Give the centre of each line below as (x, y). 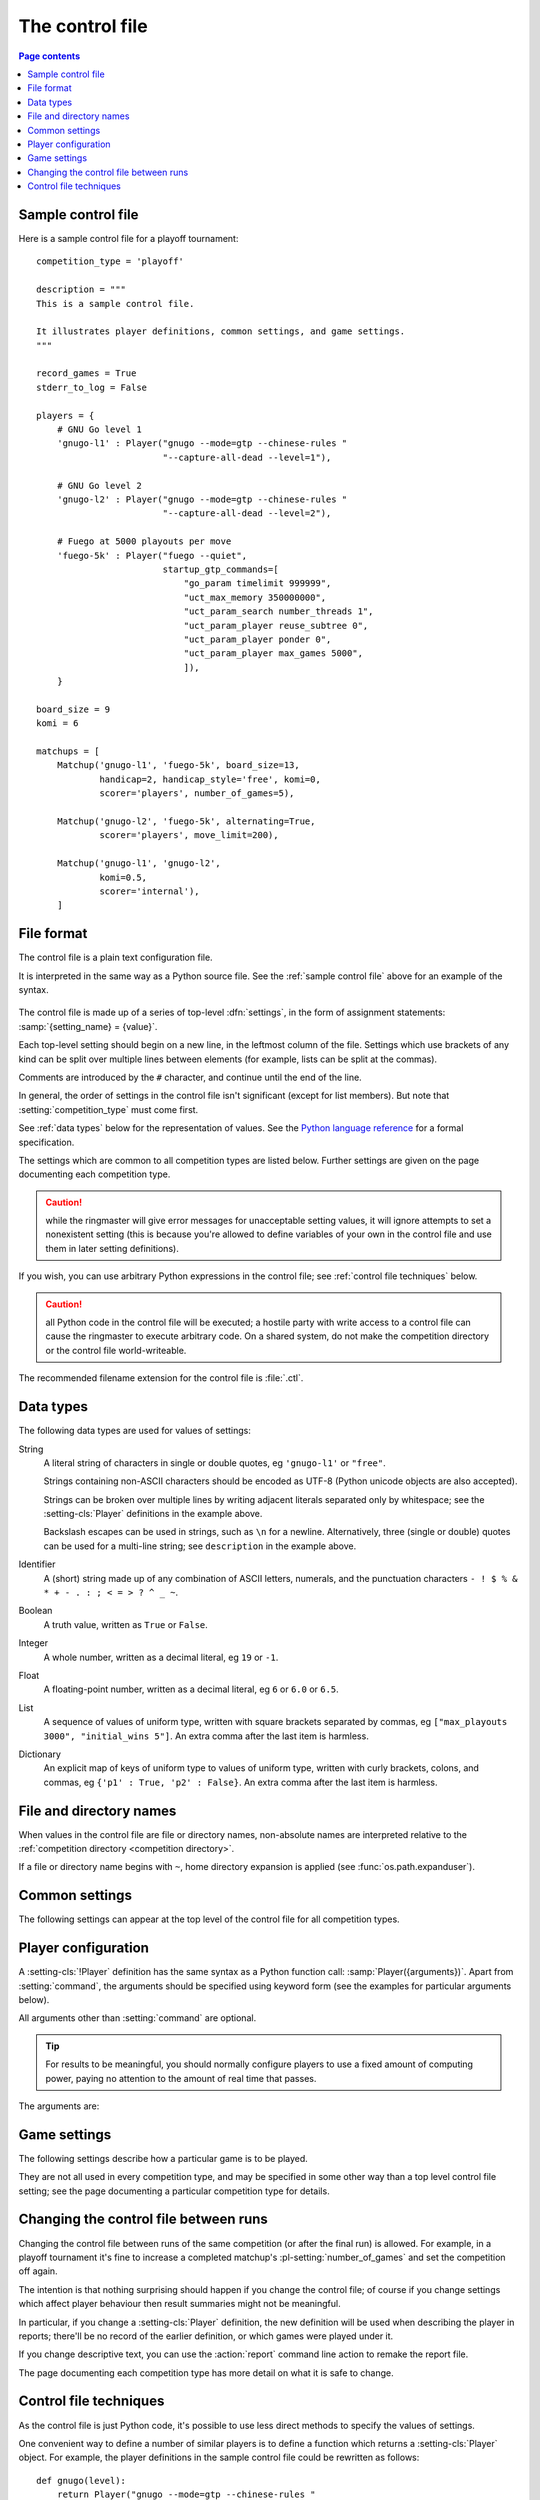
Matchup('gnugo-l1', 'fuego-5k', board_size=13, (178, 765)
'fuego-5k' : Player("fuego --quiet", (152, 555)
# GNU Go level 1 (99, 429)
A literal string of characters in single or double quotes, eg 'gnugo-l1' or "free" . (214, 1462)
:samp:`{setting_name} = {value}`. (88, 1026)
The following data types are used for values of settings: (135, 1431)
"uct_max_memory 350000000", (255, 597)
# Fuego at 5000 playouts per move (144, 541)
